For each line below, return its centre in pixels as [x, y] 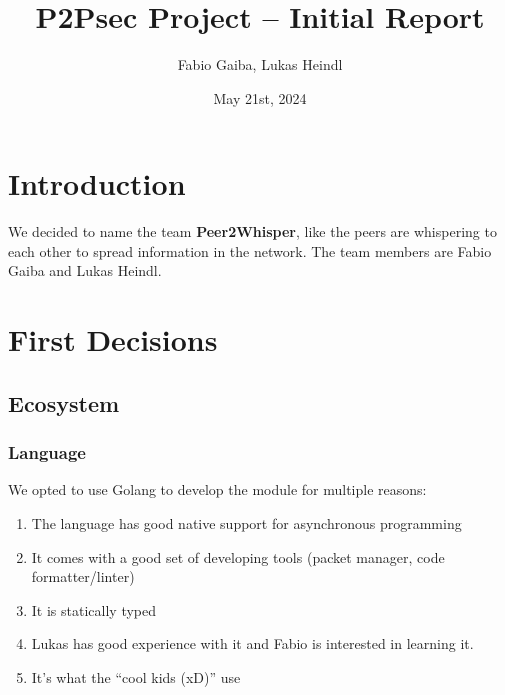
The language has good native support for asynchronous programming [246, 523]
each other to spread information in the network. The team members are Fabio [250, 250]
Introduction [97, 183]
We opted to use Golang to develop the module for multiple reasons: [217, 489]
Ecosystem [64, 402]
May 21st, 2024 [260, 97]
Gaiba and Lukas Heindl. [85, 270]
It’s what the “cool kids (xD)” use [136, 676]
